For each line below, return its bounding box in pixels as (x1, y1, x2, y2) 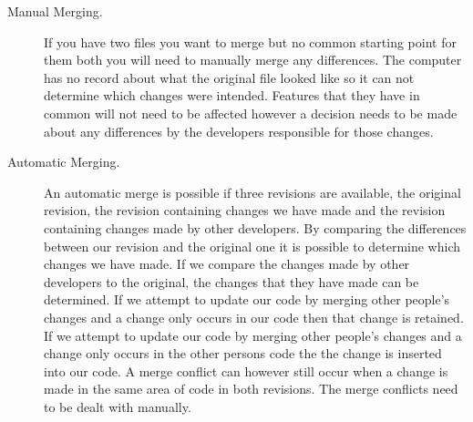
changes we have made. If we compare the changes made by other (44, 254, 410, 273)
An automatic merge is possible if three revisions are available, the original (44, 182, 461, 201)
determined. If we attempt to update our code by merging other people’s (44, 290, 450, 309)
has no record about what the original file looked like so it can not (44, 67, 415, 87)
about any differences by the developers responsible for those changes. (44, 121, 434, 140)
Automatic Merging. (7, 152, 120, 171)
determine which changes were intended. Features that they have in (44, 86, 420, 105)
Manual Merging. (7, 2, 103, 20)
